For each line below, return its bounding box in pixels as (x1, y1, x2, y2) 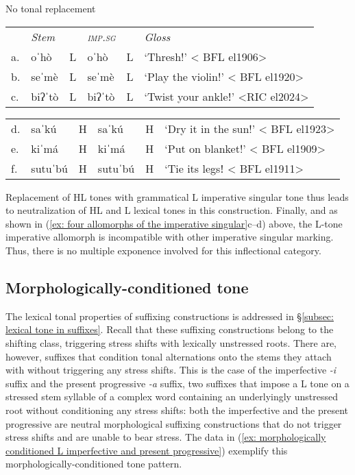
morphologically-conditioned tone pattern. (5, 456, 182, 471)
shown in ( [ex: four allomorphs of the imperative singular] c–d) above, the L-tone (5, 216, 343, 230)
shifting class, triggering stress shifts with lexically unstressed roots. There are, (5, 335, 337, 350)
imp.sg (87, 28, 116, 45)
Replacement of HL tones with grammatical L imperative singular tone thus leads (5, 189, 349, 204)
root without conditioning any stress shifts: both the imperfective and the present (5, 402, 348, 417)
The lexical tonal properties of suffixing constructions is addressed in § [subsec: (5, 308, 334, 323)
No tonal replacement (5, 1, 96, 15)
